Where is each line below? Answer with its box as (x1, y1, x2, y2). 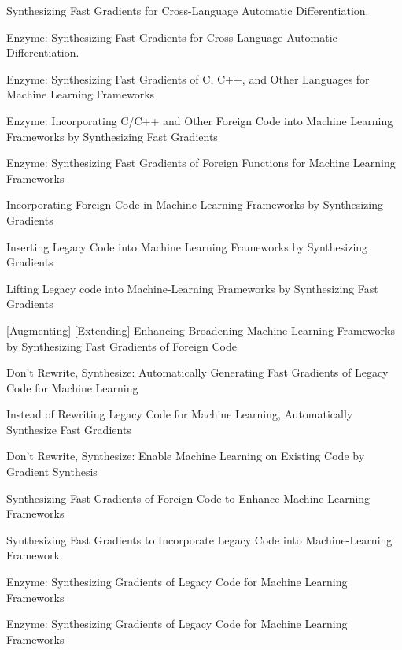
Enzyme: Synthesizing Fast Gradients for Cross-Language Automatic (6, 28, 337, 45)
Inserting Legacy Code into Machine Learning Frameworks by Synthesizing (6, 238, 368, 254)
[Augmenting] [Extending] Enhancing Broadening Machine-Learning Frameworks (6, 321, 396, 338)
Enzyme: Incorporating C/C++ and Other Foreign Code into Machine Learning (6, 112, 393, 128)
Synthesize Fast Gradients (6, 421, 131, 437)
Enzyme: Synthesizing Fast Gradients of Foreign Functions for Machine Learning (6, 154, 396, 171)
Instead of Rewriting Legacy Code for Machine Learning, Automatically (6, 406, 353, 422)
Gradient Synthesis (6, 463, 98, 480)
